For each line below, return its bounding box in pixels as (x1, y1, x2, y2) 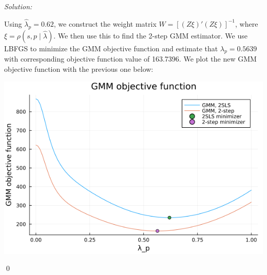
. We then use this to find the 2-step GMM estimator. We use (53, 30, 247, 41)
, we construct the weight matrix (53, 18, 157, 29)
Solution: (4, 1, 32, 11)
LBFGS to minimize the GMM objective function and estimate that (4, 43, 218, 53)
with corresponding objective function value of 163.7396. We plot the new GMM (4, 53, 257, 64)
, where (235, 18, 258, 29)
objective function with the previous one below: (4, 64, 154, 74)
